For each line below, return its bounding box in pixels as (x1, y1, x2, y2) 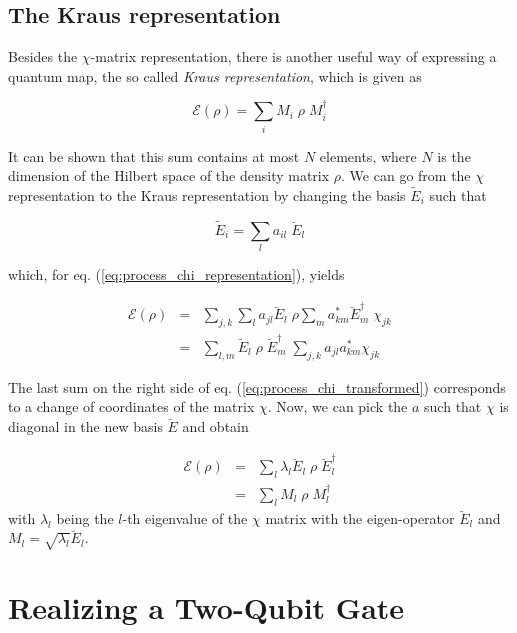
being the (56, 507, 114, 528)
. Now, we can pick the (267, 396, 408, 417)
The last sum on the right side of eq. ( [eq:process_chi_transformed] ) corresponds (8, 376, 506, 397)
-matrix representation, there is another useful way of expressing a (90, 46, 497, 67)
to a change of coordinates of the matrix (8, 396, 255, 417)
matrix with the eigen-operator (265, 507, 455, 528)
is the (437, 145, 471, 166)
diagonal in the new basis (8, 415, 163, 436)
